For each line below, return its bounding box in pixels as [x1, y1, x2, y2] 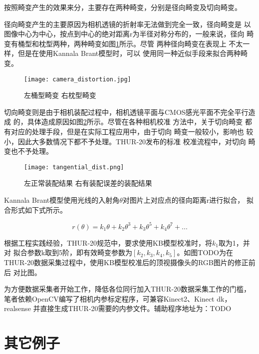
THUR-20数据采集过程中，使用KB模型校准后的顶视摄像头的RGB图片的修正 [4, 257, 249, 267]
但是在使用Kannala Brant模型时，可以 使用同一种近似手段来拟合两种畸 [17, 48, 248, 58]
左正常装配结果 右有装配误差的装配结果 [24, 178, 152, 188]
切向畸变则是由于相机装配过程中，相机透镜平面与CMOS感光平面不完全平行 [4, 106, 249, 117]
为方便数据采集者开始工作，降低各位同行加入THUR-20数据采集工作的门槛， [4, 284, 251, 294]
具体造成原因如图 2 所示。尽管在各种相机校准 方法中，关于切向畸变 [27, 116, 243, 127]
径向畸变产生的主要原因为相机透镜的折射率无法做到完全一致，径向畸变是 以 [4, 18, 251, 29]
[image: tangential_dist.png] [24, 163, 124, 171]
